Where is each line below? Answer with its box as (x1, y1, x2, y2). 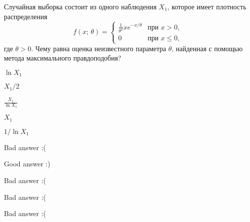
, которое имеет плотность (167, 1, 247, 11)
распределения (4, 11, 47, 21)
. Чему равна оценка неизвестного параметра (31, 43, 166, 53)
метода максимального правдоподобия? (4, 53, 121, 63)
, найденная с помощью (171, 43, 243, 53)
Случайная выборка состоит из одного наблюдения (4, 1, 157, 11)
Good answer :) (4, 159, 50, 169)
